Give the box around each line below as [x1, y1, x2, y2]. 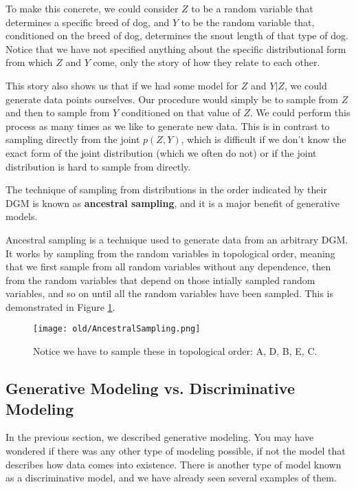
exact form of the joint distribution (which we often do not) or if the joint [5, 145, 317, 160]
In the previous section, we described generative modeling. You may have [5, 430, 314, 444]
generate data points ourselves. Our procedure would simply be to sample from [5, 91, 339, 106]
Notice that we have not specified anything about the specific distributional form [5, 41, 346, 56]
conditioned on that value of [121, 105, 241, 120]
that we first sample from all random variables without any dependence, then [5, 259, 331, 274]
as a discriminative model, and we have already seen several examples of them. [5, 470, 337, 485]
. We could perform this [249, 105, 351, 120]
